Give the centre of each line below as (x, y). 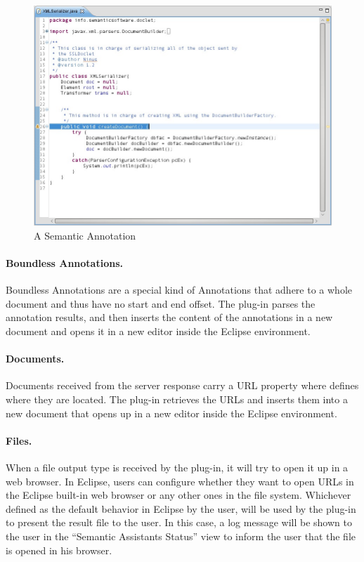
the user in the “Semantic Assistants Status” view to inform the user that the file (181, 536)
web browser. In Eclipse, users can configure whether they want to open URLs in (180, 481)
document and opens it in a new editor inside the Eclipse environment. (158, 331)
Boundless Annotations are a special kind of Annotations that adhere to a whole (179, 290)
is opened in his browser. (59, 550)
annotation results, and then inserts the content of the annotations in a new (169, 317)
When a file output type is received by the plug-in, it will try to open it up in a (177, 467)
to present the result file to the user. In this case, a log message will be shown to (179, 522)
